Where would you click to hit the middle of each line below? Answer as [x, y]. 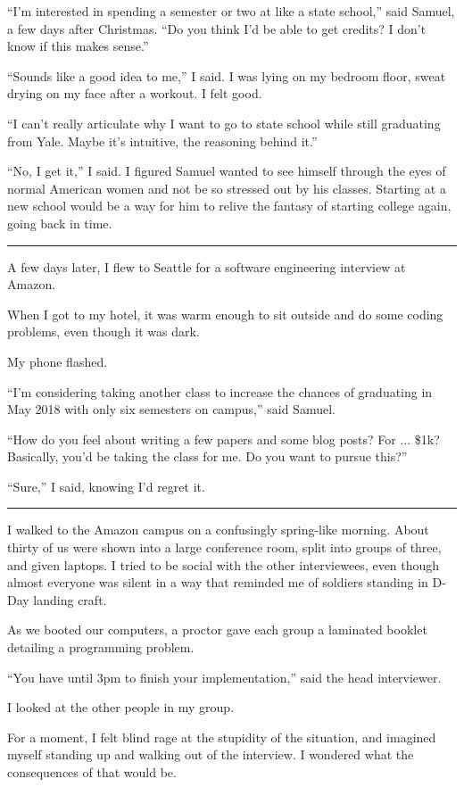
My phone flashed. [58, 361]
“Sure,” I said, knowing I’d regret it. [106, 486]
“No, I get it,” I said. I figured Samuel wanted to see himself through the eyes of [227, 171]
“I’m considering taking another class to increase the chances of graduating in [220, 391]
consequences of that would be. [92, 772]
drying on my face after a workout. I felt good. [135, 93]
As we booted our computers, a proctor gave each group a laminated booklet [217, 630]
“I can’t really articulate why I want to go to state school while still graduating [224, 123]
